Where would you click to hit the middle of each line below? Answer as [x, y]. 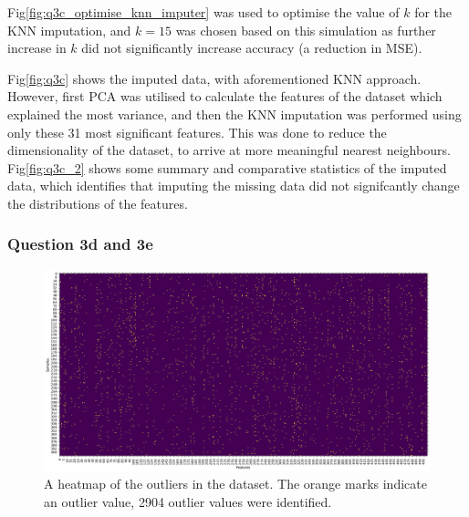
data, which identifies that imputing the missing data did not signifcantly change [234, 186]
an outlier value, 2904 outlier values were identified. [188, 502]
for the [433, 12]
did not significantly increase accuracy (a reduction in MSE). [252, 48]
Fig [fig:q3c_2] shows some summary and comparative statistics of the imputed [227, 167]
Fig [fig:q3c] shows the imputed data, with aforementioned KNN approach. [214, 78]
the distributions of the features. [98, 203]
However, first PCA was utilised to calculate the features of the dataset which [225, 96]
